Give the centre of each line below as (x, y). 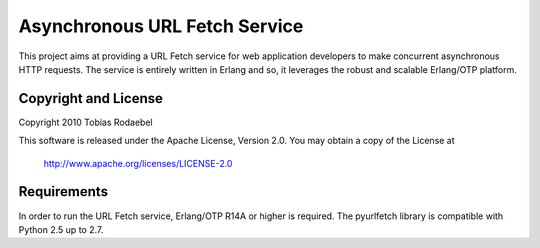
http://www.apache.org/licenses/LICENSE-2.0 (138, 163)
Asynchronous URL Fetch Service (161, 26)
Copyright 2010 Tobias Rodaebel (86, 122)
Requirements (63, 191)
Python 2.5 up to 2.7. (61, 229)
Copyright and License (91, 98)
